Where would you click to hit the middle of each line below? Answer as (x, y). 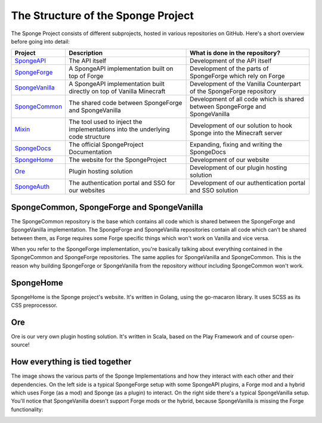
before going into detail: (40, 41)
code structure (89, 137)
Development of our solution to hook (241, 126)
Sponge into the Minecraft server (236, 133)
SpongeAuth (32, 186)
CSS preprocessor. (34, 305)
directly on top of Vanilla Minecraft (117, 91)
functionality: (27, 409)
